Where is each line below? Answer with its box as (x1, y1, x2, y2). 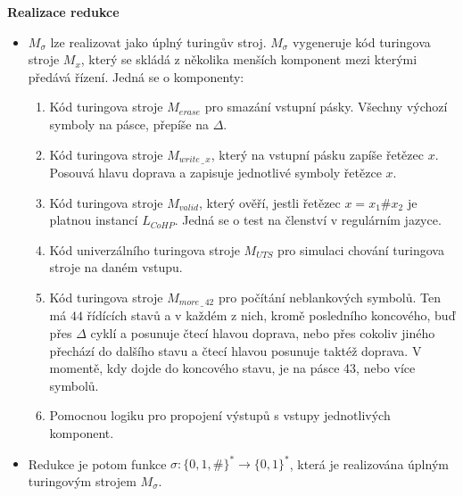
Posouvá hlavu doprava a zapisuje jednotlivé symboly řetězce (49, 163, 382, 182)
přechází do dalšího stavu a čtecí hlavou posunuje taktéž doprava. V (49, 341, 422, 360)
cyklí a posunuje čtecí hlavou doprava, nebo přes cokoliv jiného (90, 324, 435, 343)
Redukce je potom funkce (28, 454, 167, 473)
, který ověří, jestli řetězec (198, 193, 341, 211)
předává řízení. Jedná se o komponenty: (28, 67, 244, 86)
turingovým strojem (28, 471, 136, 490)
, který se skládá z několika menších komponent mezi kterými (80, 50, 418, 69)
